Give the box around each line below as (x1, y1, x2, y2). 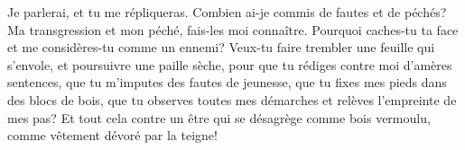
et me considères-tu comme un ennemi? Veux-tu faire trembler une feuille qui (7, 38, 435, 57)
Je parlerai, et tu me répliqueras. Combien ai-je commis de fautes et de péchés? (7, 3, 447, 21)
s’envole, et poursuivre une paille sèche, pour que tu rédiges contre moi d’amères (7, 55, 452, 74)
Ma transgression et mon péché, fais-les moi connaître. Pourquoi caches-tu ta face (7, 20, 459, 39)
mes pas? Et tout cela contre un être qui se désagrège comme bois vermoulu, (7, 108, 431, 127)
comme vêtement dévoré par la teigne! (7, 126, 218, 145)
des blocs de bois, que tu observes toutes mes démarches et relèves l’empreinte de (7, 90, 457, 109)
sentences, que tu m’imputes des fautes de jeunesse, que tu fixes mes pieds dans (7, 73, 447, 92)
